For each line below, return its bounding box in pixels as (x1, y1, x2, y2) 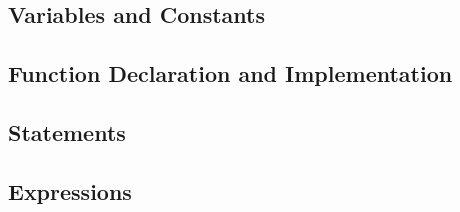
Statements (8, 116, 126, 147)
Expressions (8, 175, 132, 206)
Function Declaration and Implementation (8, 58, 453, 89)
